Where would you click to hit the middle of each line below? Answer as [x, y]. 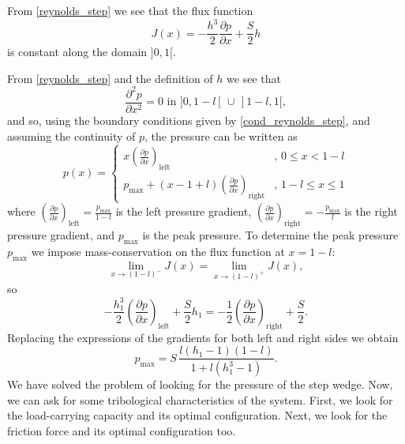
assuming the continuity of [71, 135]
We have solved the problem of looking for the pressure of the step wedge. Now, [200, 384]
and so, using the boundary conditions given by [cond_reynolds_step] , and [189, 120]
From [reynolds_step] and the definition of [110, 78]
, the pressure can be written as [221, 135]
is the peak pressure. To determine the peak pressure [270, 235]
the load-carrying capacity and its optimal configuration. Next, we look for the [197, 415]
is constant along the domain [77, 52]
